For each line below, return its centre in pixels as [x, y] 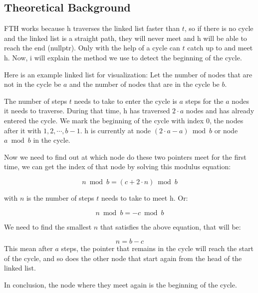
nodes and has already [220, 111]
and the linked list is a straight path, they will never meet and [100, 38]
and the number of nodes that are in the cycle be [144, 84]
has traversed [150, 111]
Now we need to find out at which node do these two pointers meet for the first [125, 156]
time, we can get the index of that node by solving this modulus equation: [118, 166]
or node [226, 130]
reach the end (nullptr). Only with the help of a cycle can [92, 48]
